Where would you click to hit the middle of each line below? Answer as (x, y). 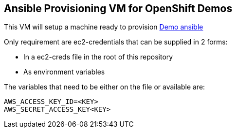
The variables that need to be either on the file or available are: (105, 87)
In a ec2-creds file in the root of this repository (98, 57)
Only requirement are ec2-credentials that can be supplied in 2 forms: (116, 42)
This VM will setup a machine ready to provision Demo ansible (104, 27)
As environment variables (64, 72)
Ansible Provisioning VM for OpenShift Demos (118, 8)
